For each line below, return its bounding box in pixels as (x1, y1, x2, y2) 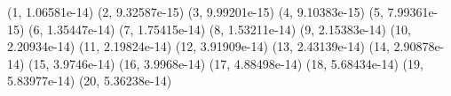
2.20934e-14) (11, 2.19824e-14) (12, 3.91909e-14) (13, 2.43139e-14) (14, (7, 37, 390, 55)
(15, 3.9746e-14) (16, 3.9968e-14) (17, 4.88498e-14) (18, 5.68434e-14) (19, (28, 54, 423, 72)
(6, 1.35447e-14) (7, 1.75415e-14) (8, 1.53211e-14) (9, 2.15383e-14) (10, (28, 19, 411, 38)
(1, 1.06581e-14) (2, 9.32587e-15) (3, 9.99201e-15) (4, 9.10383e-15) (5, (7, 3, 384, 20)
